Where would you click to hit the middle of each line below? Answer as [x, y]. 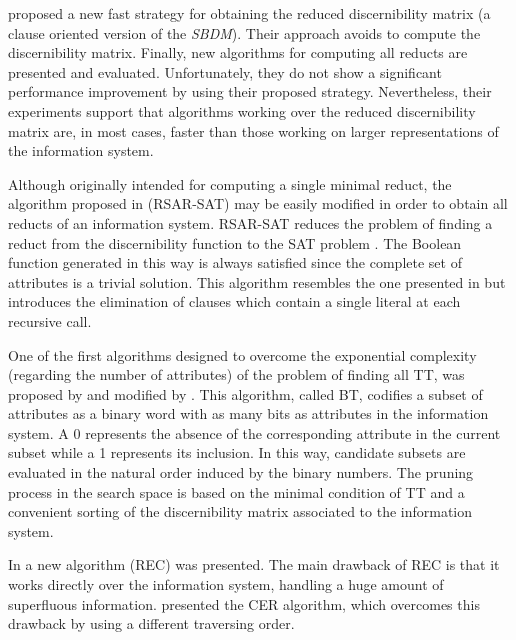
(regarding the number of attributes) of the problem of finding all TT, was [236, 374]
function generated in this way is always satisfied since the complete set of [235, 262]
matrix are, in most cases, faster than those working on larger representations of [253, 130]
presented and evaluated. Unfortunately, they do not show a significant [225, 71]
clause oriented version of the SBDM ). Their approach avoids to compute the [244, 32]
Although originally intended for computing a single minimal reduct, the [230, 183]
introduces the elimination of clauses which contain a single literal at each [234, 301]
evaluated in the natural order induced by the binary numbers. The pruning [241, 472]
